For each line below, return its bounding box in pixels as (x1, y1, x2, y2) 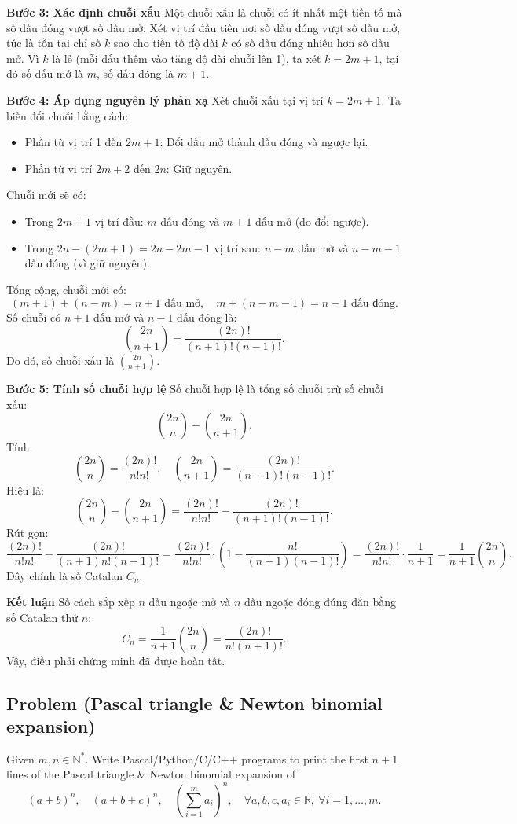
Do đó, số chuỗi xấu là (6, 351, 115, 368)
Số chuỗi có (6, 309, 61, 326)
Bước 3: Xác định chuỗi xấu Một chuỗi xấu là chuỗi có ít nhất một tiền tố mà (6, 4, 402, 20)
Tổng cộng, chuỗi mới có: (6, 281, 126, 297)
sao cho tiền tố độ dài (113, 35, 218, 51)
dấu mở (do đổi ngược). (255, 212, 369, 229)
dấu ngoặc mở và (148, 594, 231, 610)
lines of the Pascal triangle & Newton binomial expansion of (6, 766, 295, 782)
